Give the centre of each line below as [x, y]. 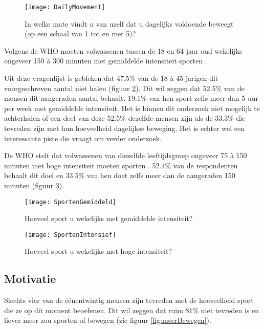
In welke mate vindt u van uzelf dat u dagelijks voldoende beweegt [129, 23]
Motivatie [30, 279]
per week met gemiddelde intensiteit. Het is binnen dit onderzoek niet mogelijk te [132, 108]
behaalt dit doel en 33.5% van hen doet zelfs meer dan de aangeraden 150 [120, 175]
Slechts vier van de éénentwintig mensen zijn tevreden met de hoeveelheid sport [129, 300]
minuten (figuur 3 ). [34, 185]
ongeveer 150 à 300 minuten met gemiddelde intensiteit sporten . [106, 61]
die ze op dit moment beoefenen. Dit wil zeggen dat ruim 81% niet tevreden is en [132, 310]
